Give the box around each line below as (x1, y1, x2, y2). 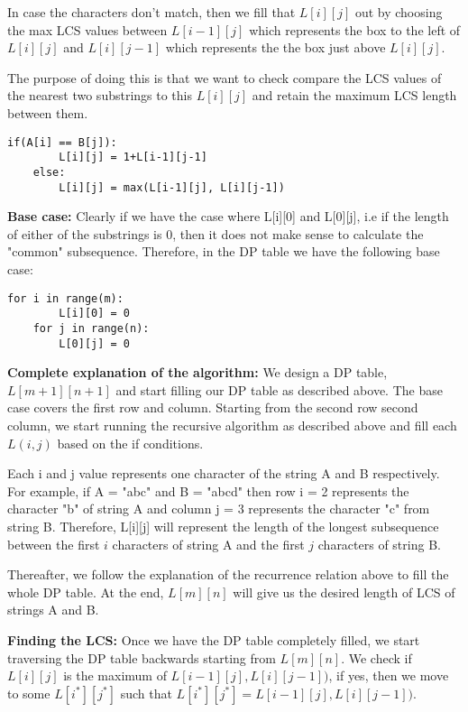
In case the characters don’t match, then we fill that (7, 3, 296, 21)
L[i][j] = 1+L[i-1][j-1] (59, 151, 207, 164)
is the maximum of (63, 666, 167, 685)
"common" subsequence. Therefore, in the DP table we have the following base (7, 242, 440, 261)
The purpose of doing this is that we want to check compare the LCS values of (7, 68, 442, 87)
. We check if (341, 648, 412, 667)
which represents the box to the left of (249, 20, 461, 39)
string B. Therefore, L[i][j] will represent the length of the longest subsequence (7, 516, 439, 535)
